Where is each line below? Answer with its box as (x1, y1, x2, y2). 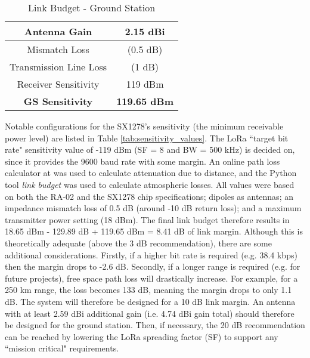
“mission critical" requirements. (5, 342, 119, 354)
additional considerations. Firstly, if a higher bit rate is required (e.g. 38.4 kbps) (5, 248, 297, 261)
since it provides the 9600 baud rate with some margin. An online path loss (5, 155, 280, 167)
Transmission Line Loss (10, 60, 107, 73)
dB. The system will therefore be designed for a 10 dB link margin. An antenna (5, 295, 296, 307)
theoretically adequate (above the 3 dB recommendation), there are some (5, 236, 272, 249)
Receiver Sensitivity (17, 77, 100, 91)
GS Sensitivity (23, 94, 93, 108)
